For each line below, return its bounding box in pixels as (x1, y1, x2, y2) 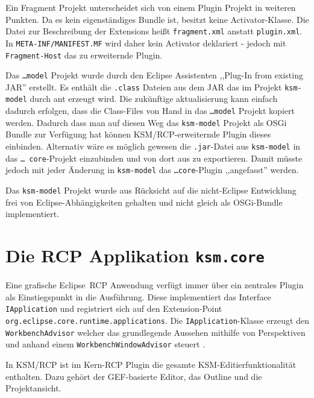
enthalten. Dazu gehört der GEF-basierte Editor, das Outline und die (5, 370, 262, 382)
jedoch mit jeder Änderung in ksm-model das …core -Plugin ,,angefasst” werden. (5, 163, 299, 176)
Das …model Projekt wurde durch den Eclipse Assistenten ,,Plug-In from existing (5, 69, 303, 81)
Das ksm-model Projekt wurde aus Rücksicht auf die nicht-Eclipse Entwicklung (5, 184, 297, 196)
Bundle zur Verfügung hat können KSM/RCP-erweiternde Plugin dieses (5, 128, 271, 141)
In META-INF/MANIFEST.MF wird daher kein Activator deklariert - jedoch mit (5, 36, 286, 49)
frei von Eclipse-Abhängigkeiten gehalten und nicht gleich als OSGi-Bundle (5, 195, 283, 208)
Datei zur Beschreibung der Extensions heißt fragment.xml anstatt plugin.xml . (5, 25, 303, 37)
